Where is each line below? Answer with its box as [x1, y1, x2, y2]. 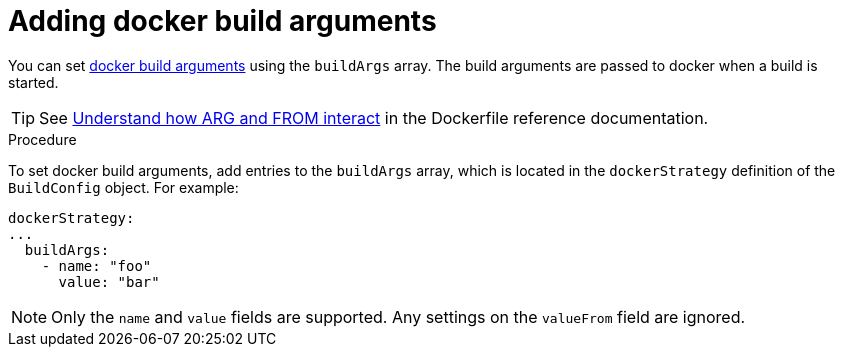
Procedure [8, 130, 77, 148]
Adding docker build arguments [8, 4, 437, 38]
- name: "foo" [41, 257, 152, 274]
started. [8, 73, 59, 91]
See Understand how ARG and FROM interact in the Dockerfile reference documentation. [39, 107, 709, 128]
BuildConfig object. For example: [8, 178, 239, 196]
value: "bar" [58, 273, 160, 290]
